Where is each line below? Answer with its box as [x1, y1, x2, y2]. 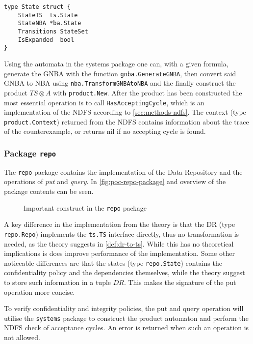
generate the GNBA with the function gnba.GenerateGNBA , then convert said [4, 68, 236, 78]
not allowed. [4, 332, 40, 342]
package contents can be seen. [4, 186, 94, 196]
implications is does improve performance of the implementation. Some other [4, 248, 235, 258]
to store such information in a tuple [4, 277, 111, 287]
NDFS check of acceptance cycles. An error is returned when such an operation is [4, 322, 249, 333]
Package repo [4, 147, 56, 159]
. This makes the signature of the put [124, 277, 236, 287]
